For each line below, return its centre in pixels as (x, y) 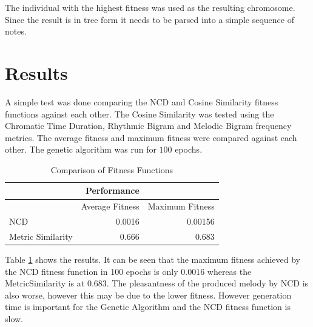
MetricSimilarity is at (45, 283)
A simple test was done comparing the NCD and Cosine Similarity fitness (142, 101)
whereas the (229, 271)
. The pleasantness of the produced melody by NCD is (207, 283)
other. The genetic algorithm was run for (81, 149)
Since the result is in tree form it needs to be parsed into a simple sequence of (150, 19)
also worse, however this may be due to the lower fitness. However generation (148, 295)
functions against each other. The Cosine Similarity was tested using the (140, 114)
